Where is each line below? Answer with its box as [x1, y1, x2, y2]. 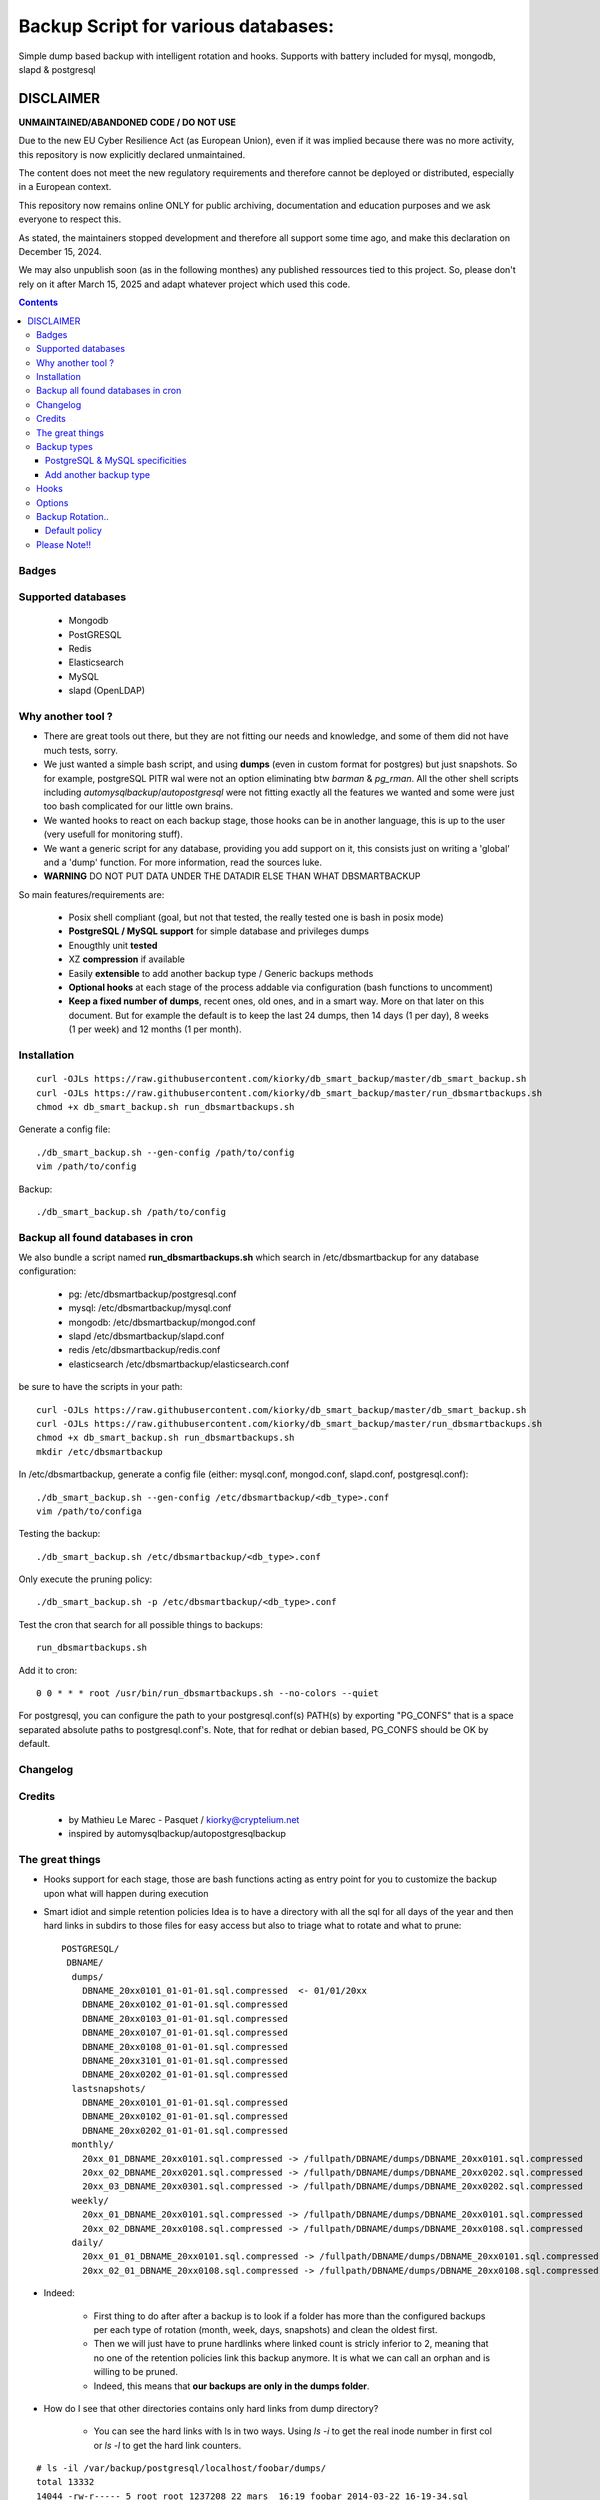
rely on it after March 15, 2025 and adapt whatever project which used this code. [18, 278, 351, 290]
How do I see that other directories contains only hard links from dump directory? [43, 2402, 379, 2414]
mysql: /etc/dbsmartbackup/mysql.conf [68, 1302, 232, 1314]
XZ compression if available [68, 953, 185, 965]
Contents [18, 296, 59, 309]
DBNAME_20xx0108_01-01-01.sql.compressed [81, 2041, 289, 2052]
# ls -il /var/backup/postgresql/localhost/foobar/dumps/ [36, 2463, 327, 2474]
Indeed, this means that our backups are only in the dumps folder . [93, 2380, 370, 2392]
